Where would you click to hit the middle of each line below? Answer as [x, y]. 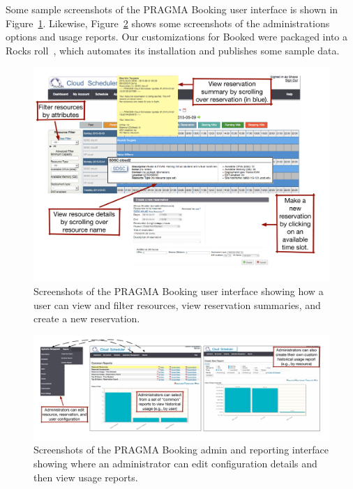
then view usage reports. [86, 477]
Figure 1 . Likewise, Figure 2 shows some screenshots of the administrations [168, 23]
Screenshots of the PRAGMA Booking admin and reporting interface [181, 450]
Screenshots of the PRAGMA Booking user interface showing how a [179, 291]
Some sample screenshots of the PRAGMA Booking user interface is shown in [172, 9]
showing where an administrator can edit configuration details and [175, 463]
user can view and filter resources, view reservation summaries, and [177, 304]
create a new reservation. [87, 318]
